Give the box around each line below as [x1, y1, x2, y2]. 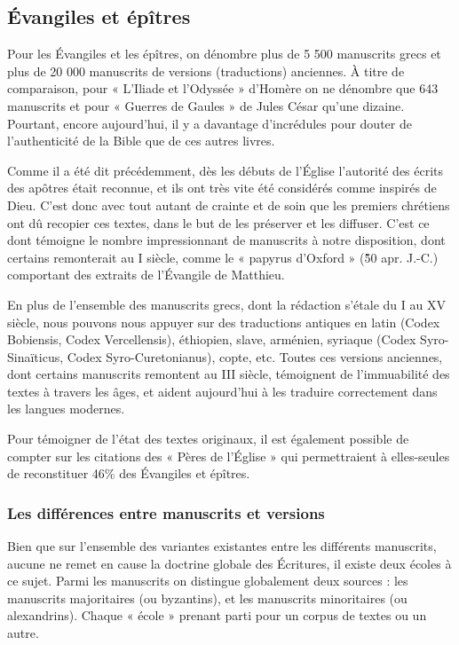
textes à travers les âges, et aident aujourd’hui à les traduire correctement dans [7, 381, 438, 400]
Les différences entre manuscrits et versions [7, 501, 325, 523]
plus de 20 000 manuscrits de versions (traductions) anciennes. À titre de [7, 61, 405, 80]
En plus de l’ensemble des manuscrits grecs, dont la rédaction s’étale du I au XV [7, 295, 446, 313]
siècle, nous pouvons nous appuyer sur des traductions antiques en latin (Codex [7, 312, 440, 331]
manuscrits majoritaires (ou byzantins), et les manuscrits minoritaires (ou [7, 588, 408, 607]
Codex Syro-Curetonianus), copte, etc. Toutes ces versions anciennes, [67, 347, 443, 366]
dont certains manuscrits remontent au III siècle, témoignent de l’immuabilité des [7, 365, 450, 383]
